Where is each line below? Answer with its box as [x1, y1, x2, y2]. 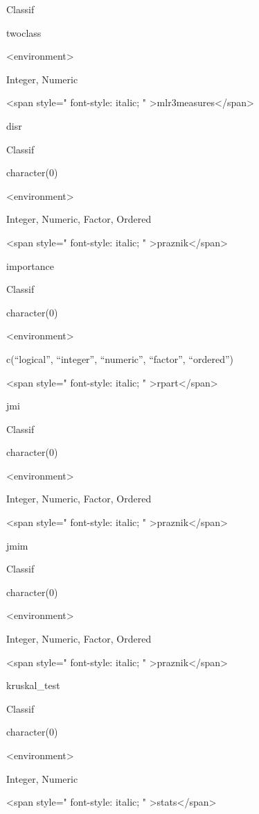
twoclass [6, 25, 42, 40]
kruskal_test [6, 678, 60, 693]
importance [6, 258, 54, 273]
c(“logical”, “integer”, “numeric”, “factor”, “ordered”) [6, 351, 234, 366]
